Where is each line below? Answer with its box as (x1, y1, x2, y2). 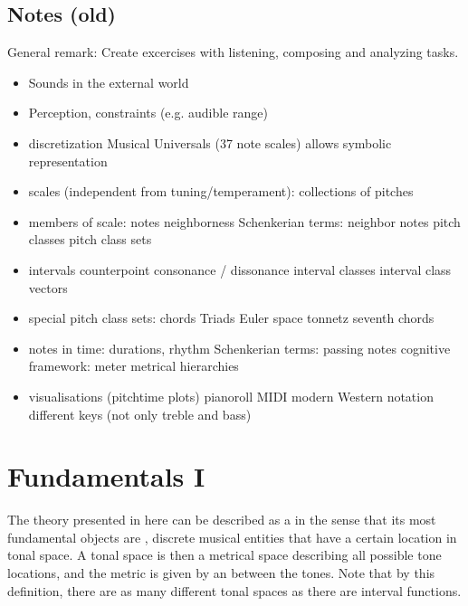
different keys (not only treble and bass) (28, 404, 252, 423)
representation (28, 151, 108, 170)
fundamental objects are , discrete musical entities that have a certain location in (7, 527, 457, 546)
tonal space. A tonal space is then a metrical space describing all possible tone (7, 545, 442, 564)
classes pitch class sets (28, 230, 152, 249)
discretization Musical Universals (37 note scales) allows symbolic (28, 133, 392, 152)
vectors (28, 278, 68, 297)
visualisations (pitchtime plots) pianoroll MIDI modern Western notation (28, 386, 434, 405)
